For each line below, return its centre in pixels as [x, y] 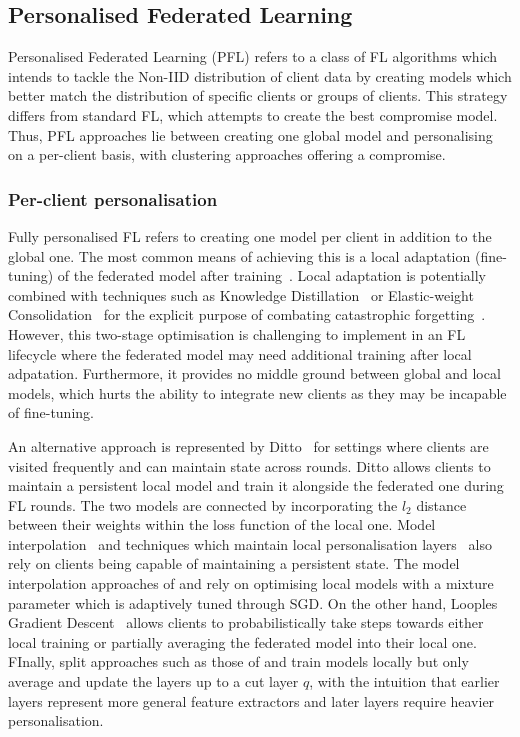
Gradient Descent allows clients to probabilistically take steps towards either [246, 622]
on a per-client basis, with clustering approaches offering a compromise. [227, 154]
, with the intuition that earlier [404, 681]
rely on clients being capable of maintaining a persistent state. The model [234, 563]
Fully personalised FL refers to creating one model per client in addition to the [250, 235]
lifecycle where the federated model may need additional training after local [240, 353]
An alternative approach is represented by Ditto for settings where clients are [248, 445]
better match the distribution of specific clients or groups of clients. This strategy [258, 95]
